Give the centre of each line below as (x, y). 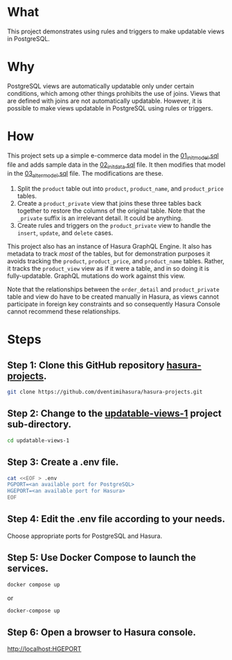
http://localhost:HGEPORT (44, 649)
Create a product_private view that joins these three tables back (109, 204)
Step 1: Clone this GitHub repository (86, 365)
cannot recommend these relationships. (64, 312)
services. (28, 569)
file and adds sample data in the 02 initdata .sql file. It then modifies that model (116, 165)
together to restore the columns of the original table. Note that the (111, 211)
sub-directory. (39, 424)
